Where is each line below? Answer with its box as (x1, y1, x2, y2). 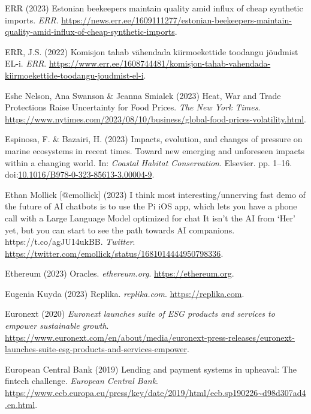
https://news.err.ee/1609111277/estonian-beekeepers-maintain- (61, 13, 292, 26)
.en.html (5, 398, 35, 410)
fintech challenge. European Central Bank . (5, 374, 158, 387)
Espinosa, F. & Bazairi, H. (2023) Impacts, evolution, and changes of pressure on (5, 133, 303, 145)
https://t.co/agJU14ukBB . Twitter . (5, 235, 135, 248)
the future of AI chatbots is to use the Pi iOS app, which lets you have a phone (5, 200, 297, 212)
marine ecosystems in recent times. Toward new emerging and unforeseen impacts (5, 144, 304, 157)
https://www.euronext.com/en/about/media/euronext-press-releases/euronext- (5, 331, 295, 343)
